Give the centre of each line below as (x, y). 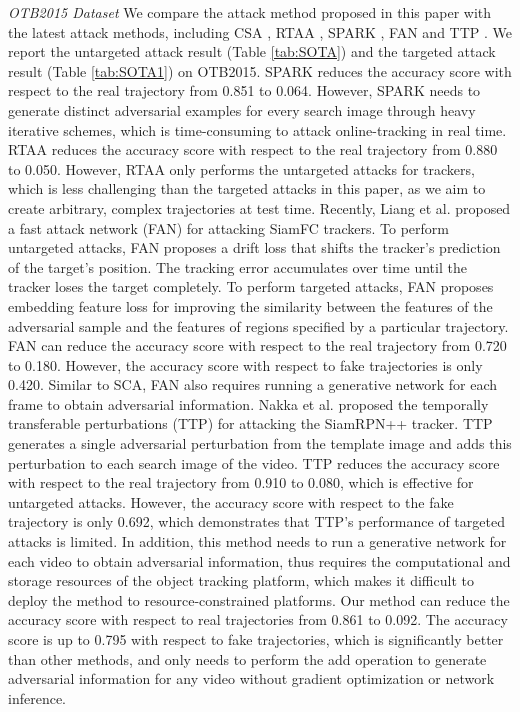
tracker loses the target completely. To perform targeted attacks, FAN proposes (251, 286)
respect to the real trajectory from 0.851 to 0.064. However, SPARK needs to (244, 90)
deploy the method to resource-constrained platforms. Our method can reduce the (259, 599)
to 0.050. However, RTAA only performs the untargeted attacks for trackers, (241, 168)
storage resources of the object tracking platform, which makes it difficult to (241, 580)
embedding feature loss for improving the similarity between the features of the (250, 305)
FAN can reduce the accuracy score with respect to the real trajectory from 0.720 (257, 345)
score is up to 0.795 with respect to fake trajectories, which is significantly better (256, 639)
